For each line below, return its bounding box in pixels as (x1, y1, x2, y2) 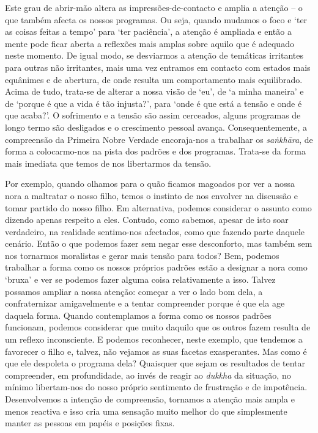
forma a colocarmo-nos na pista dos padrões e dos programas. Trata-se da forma (5, 145, 306, 158)
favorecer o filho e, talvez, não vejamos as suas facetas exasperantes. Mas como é (5, 344, 307, 357)
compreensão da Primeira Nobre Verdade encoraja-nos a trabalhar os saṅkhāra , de (5, 133, 313, 145)
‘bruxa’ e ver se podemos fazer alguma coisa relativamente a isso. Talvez (5, 273, 276, 286)
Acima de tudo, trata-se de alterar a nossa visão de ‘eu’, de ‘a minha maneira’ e (5, 85, 304, 98)
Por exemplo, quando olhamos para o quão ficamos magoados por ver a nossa (5, 177, 295, 190)
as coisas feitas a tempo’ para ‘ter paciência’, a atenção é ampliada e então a (5, 25, 292, 38)
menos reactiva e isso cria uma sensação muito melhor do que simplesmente (5, 404, 287, 417)
